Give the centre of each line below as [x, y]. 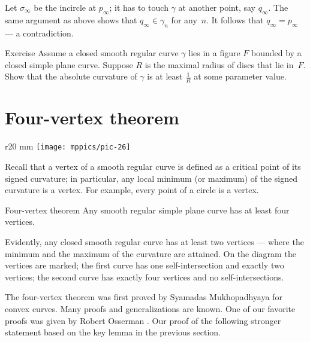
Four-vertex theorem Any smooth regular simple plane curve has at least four [147, 210]
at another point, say [217, 7]
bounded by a [276, 53]
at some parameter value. [240, 76]
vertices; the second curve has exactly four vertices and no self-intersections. [145, 277]
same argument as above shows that [71, 19]
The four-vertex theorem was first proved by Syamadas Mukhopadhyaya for [144, 297]
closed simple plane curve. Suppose [69, 64]
